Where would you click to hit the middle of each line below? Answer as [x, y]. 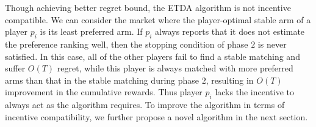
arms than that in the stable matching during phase [102, 80]
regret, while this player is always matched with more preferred [175, 68]
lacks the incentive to [254, 92]
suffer [15, 68]
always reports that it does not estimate [230, 31]
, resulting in [230, 80]
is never [272, 44]
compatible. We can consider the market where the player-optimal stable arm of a [158, 19]
